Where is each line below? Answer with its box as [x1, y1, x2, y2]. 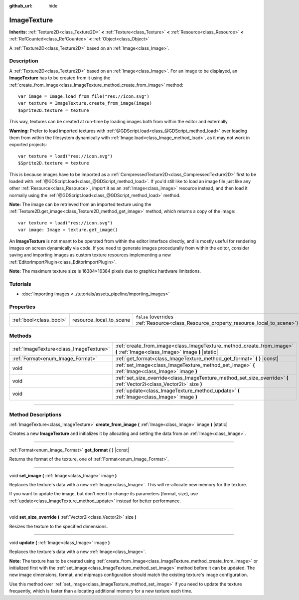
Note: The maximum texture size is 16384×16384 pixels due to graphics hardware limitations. [9, 268, 201, 274]
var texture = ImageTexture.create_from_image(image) [18, 100, 152, 106]
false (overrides [136, 313, 174, 320]
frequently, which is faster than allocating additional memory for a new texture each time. [9, 588, 193, 594]
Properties [9, 303, 36, 310]
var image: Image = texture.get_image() [18, 227, 118, 233]
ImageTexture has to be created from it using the [9, 75, 111, 81]
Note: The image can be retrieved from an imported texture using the [9, 201, 151, 207]
